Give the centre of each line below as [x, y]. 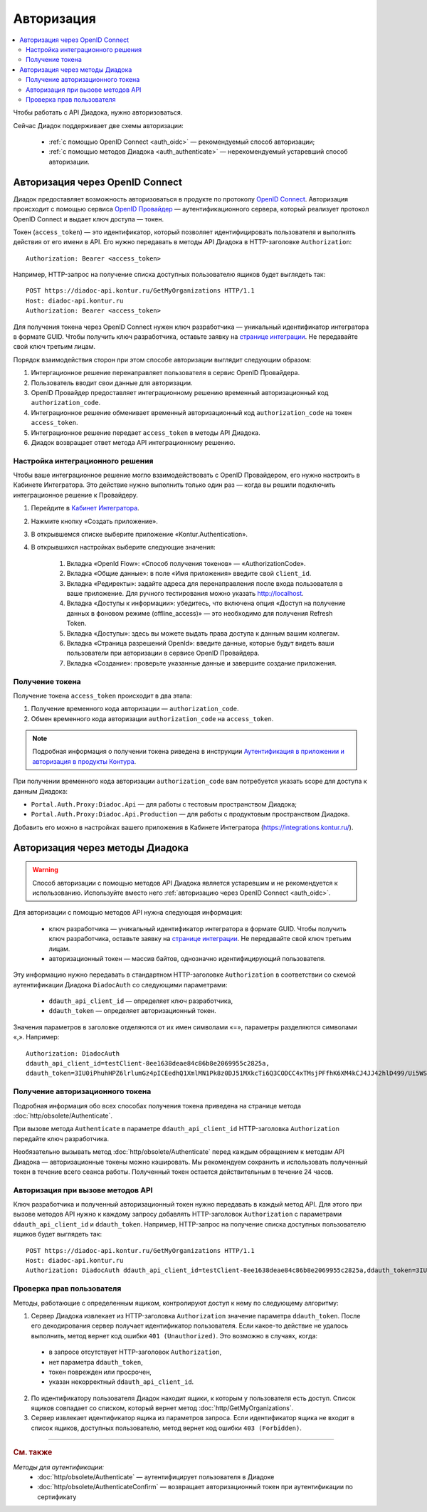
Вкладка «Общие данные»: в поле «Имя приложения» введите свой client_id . [189, 574]
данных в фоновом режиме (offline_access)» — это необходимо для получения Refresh [200, 613]
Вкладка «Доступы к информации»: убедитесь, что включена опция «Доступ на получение [206, 603]
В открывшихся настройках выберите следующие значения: [123, 547]
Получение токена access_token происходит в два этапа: [102, 695]
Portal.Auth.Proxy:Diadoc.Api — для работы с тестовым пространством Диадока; [164, 804]
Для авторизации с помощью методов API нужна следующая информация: [128, 913]
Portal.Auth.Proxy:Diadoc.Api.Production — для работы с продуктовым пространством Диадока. [190, 814]
